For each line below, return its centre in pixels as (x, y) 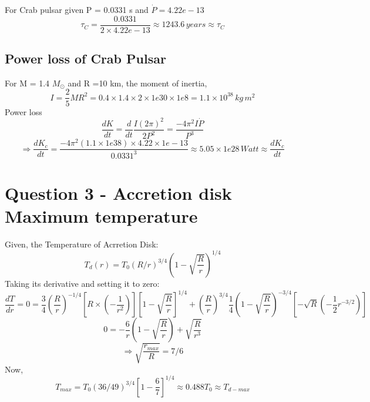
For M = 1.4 (27, 83)
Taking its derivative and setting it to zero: (82, 283)
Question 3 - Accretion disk (118, 192)
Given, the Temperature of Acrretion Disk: (82, 244)
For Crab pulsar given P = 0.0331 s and (77, 9)
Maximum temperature (101, 215)
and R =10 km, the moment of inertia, (137, 83)
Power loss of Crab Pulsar (85, 58)
